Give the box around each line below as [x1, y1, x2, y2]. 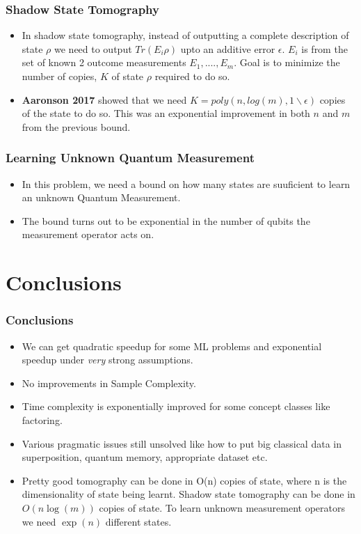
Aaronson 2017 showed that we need [22, 92, 187, 107]
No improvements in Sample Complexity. [22, 375, 196, 390]
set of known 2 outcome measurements [22, 55, 186, 70]
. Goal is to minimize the [234, 55, 340, 70]
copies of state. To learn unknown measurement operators [99, 500, 345, 515]
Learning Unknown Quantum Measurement [6, 149, 255, 166]
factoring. [22, 412, 63, 427]
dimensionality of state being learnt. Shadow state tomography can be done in [22, 487, 355, 501]
